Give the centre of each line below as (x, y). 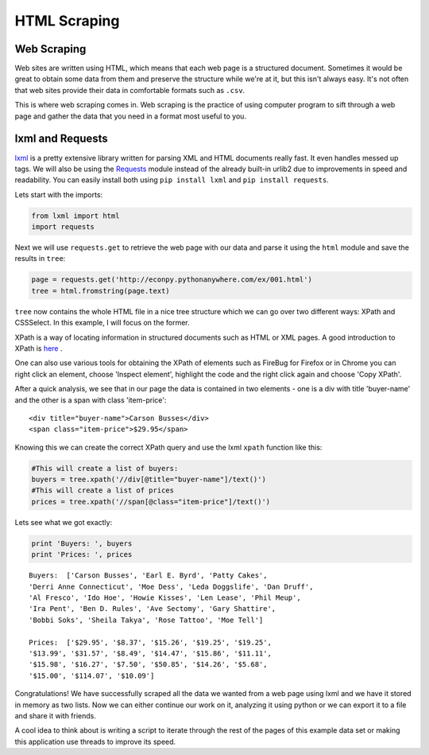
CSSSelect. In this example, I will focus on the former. (102, 323)
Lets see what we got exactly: (64, 522)
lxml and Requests (62, 139)
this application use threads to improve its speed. (95, 741)
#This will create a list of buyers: (105, 468)
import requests (63, 227)
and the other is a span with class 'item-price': (91, 400)
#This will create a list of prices (103, 490)
